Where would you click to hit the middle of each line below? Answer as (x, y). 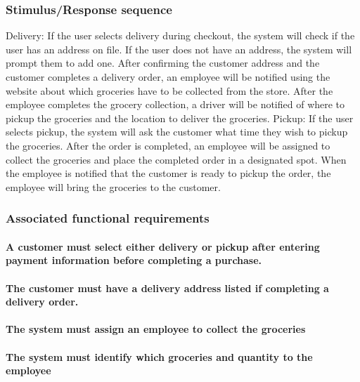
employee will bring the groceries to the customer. (113, 186)
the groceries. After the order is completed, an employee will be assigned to (168, 145)
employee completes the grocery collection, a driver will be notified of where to (175, 104)
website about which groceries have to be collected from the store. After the (169, 90)
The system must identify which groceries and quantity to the (159, 356)
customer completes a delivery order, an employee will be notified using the (168, 77)
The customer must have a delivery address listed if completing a (167, 288)
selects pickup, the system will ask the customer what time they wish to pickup (177, 132)
